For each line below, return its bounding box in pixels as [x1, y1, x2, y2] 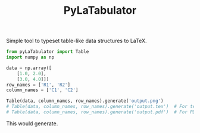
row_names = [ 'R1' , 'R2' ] [6, 82, 70, 88]
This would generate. [6, 120, 58, 127]
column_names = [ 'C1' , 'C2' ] [6, 87, 79, 93]
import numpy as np [6, 54, 55, 60]
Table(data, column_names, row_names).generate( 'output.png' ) [6, 98, 164, 104]
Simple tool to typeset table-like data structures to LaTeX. [6, 37, 147, 45]
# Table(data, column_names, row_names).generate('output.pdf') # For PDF [6, 109, 198, 115]
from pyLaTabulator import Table [6, 49, 89, 55]
